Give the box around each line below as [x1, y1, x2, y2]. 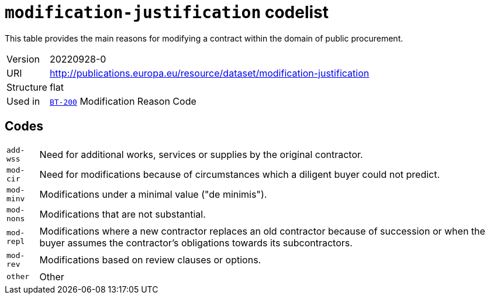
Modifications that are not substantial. [39, 208, 206, 220]
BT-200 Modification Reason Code [49, 95, 196, 107]
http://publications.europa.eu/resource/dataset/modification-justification [49, 67, 370, 79]
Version [6, 53, 40, 65]
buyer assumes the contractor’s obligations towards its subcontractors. [39, 236, 353, 249]
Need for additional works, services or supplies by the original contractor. [39, 148, 363, 160]
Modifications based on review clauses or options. [39, 253, 261, 266]
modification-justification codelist [5, 2, 329, 22]
